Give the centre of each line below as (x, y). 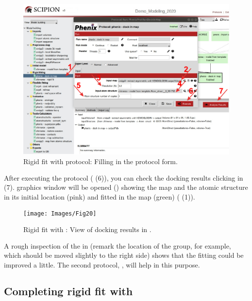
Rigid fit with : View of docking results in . (87, 229)
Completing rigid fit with (68, 291)
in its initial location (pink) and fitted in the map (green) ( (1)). (100, 196)
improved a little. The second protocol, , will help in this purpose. (102, 264)
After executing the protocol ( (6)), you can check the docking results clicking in (124, 177)
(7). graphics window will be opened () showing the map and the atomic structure (126, 187)
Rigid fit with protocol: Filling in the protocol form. (101, 161)
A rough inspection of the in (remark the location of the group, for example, (118, 245)
